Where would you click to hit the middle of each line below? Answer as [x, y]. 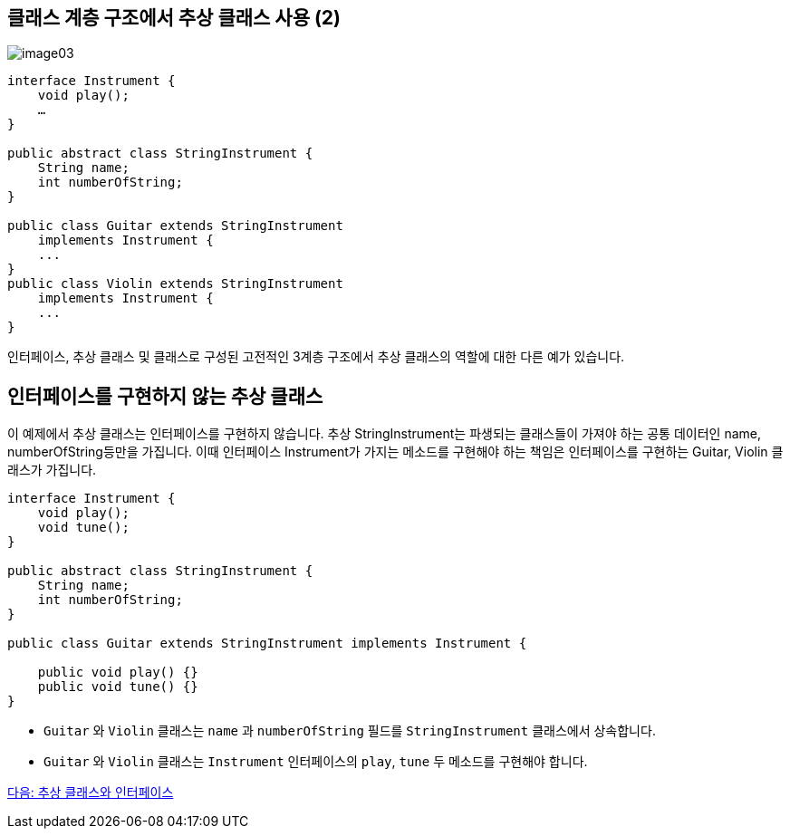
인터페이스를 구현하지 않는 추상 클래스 [165, 396]
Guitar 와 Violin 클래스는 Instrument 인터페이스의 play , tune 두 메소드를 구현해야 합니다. [316, 762]
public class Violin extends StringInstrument [175, 284]
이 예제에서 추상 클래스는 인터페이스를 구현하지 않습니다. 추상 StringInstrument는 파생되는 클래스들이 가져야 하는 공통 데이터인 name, [384, 434]
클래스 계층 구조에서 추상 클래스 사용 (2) [174, 18]
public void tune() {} [118, 687]
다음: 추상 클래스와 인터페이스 [91, 793]
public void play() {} [118, 673]
